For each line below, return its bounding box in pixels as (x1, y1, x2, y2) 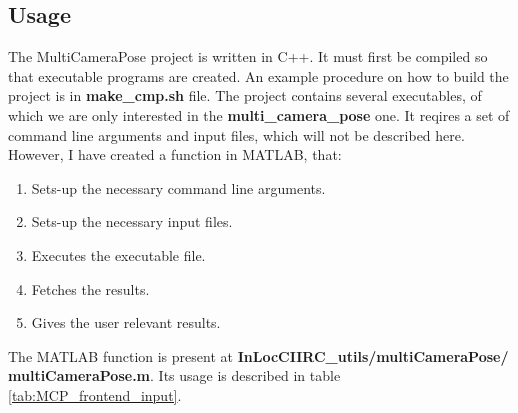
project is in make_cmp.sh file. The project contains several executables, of (8, 85, 482, 106)
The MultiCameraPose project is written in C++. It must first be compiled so (8, 46, 488, 67)
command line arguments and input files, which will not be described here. (8, 124, 465, 145)
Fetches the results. (31, 278, 150, 299)
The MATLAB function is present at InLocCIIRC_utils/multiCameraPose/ (8, 345, 509, 366)
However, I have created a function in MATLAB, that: (8, 144, 342, 165)
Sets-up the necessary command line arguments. (31, 177, 326, 198)
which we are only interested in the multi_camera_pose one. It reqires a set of (8, 104, 510, 125)
